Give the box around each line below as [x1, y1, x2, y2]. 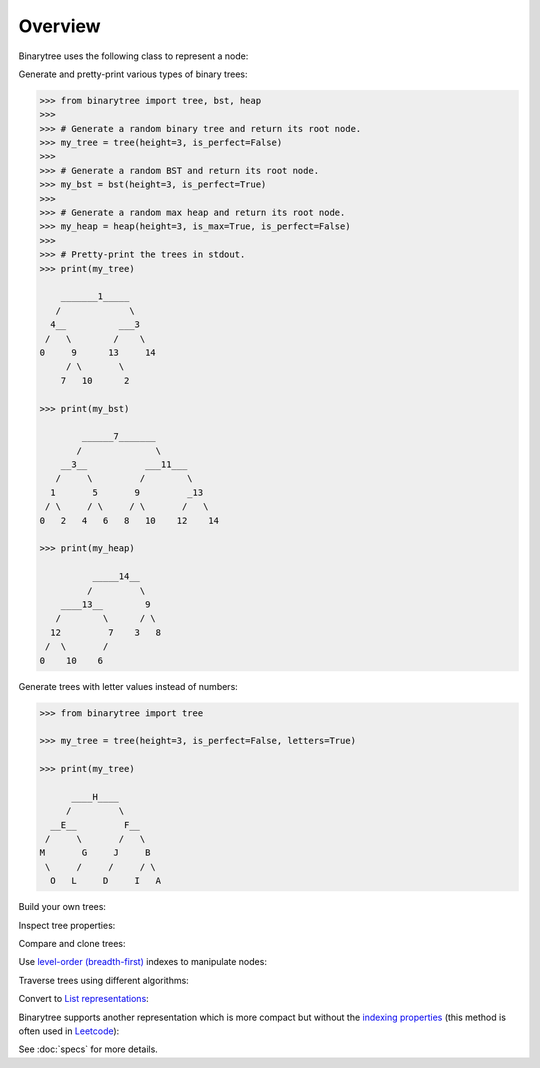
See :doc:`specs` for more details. [18, 1043, 159, 1055]
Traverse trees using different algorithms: [18, 974, 189, 986]
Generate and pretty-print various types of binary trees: [18, 68, 248, 80]
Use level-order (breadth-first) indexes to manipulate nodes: [18, 956, 267, 968]
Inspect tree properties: [18, 919, 116, 931]
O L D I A [50, 875, 162, 887]
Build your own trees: [18, 901, 107, 913]
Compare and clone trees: [18, 937, 126, 949]
